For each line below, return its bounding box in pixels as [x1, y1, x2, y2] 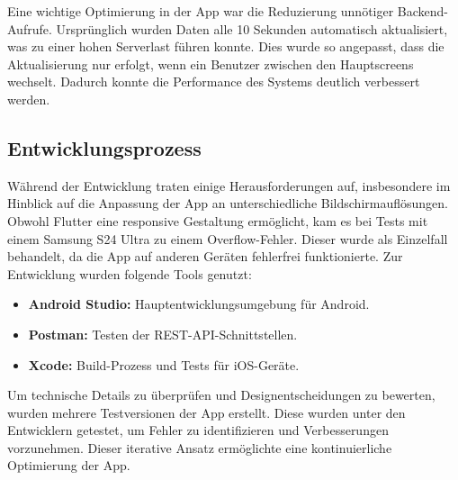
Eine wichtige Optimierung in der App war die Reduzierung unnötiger [7, 2, 394, 20]
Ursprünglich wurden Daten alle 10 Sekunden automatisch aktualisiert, [56, 19, 448, 38]
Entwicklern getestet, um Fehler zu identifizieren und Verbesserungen [7, 421, 389, 439]
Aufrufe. [7, 19, 52, 38]
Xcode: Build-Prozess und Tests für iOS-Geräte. [28, 355, 300, 374]
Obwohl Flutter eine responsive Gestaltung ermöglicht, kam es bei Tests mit [7, 211, 428, 230]
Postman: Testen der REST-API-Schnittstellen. [28, 324, 298, 343]
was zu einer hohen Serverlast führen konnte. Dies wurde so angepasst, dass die [7, 37, 445, 56]
